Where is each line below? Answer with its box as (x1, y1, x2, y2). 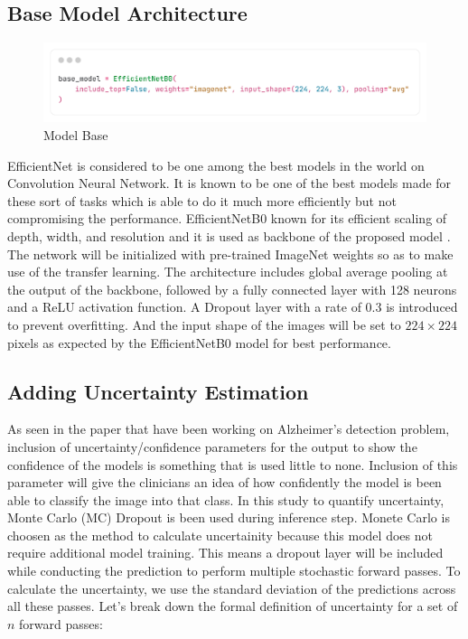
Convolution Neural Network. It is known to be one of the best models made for (7, 174, 452, 193)
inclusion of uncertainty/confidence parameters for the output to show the (7, 437, 417, 456)
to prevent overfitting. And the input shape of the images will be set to (7, 315, 401, 334)
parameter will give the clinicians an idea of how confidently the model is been (7, 473, 442, 492)
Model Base (43, 125, 108, 144)
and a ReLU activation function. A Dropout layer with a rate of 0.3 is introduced (7, 297, 458, 316)
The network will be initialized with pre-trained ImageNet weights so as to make (7, 244, 454, 263)
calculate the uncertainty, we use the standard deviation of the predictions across (7, 578, 456, 597)
